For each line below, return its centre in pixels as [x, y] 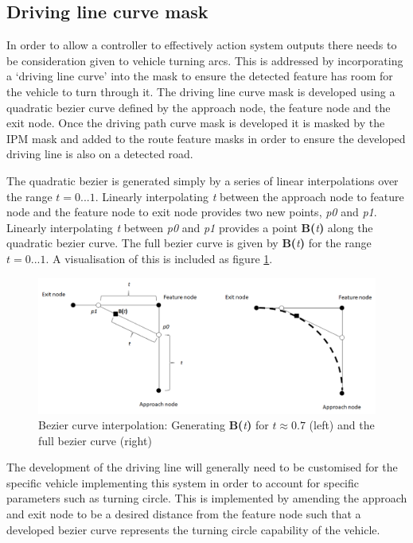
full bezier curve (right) [95, 440]
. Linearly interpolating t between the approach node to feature [249, 196]
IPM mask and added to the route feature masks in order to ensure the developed [206, 138]
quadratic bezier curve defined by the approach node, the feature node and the [199, 107]
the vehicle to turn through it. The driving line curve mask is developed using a [201, 91]
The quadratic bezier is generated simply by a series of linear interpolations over [203, 180]
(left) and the [342, 425]
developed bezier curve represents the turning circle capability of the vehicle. [193, 529]
